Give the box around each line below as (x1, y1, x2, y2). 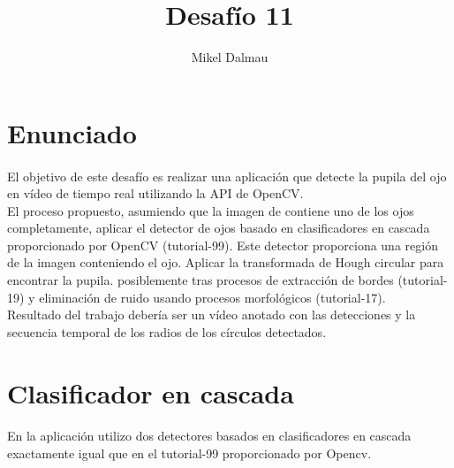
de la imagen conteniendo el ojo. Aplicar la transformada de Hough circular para (7, 253, 444, 272)
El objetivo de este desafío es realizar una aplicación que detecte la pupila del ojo (7, 166, 447, 185)
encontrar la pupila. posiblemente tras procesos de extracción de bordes (7, 271, 394, 289)
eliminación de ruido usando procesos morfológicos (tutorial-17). (39, 288, 386, 306)
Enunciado (7, 114, 137, 150)
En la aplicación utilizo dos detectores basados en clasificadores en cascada (7, 426, 412, 445)
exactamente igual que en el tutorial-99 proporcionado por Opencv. (7, 444, 372, 462)
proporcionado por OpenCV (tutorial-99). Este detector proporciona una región (7, 235, 438, 254)
